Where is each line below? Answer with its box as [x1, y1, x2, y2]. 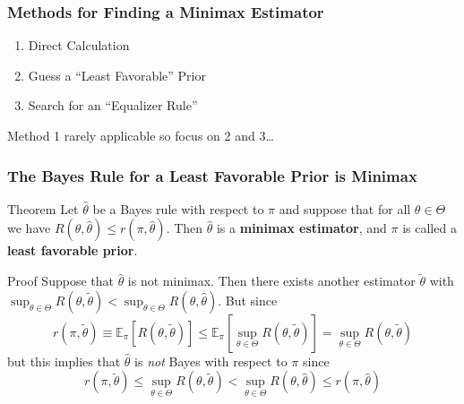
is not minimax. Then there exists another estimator [127, 271, 416, 290]
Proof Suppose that [7, 271, 114, 290]
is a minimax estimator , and [216, 219, 387, 237]
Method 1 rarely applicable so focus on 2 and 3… [7, 126, 274, 144]
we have [7, 219, 51, 237]
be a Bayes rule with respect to [92, 199, 264, 218]
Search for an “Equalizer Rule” [28, 96, 198, 115]
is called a [402, 219, 457, 237]
